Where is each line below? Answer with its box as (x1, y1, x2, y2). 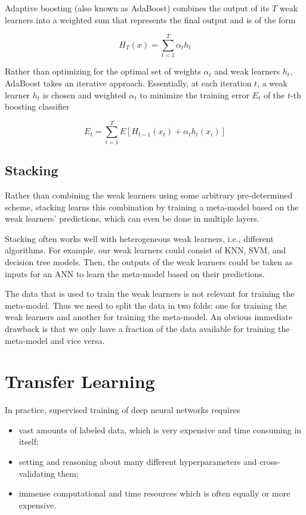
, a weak (257, 76, 288, 89)
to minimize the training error (140, 88, 249, 101)
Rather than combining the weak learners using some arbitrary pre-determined (5, 189, 293, 201)
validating (18, 467, 55, 479)
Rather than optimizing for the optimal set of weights (5, 65, 201, 77)
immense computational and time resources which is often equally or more (18, 487, 290, 500)
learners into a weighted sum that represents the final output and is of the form (5, 13, 296, 26)
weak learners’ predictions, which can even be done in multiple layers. (5, 212, 259, 225)
